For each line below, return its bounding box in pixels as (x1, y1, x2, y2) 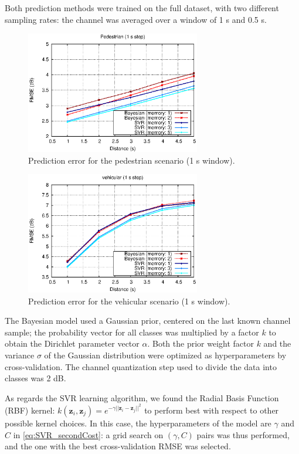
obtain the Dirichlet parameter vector (5, 337, 140, 350)
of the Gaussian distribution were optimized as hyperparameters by (44, 349, 287, 361)
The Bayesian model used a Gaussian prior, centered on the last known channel (5, 314, 291, 327)
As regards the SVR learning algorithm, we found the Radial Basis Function (5, 391, 279, 404)
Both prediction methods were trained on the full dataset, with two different (5, 2, 279, 13)
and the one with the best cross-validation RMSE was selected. (5, 440, 231, 452)
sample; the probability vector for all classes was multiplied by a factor (5, 326, 259, 338)
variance (5, 349, 35, 361)
